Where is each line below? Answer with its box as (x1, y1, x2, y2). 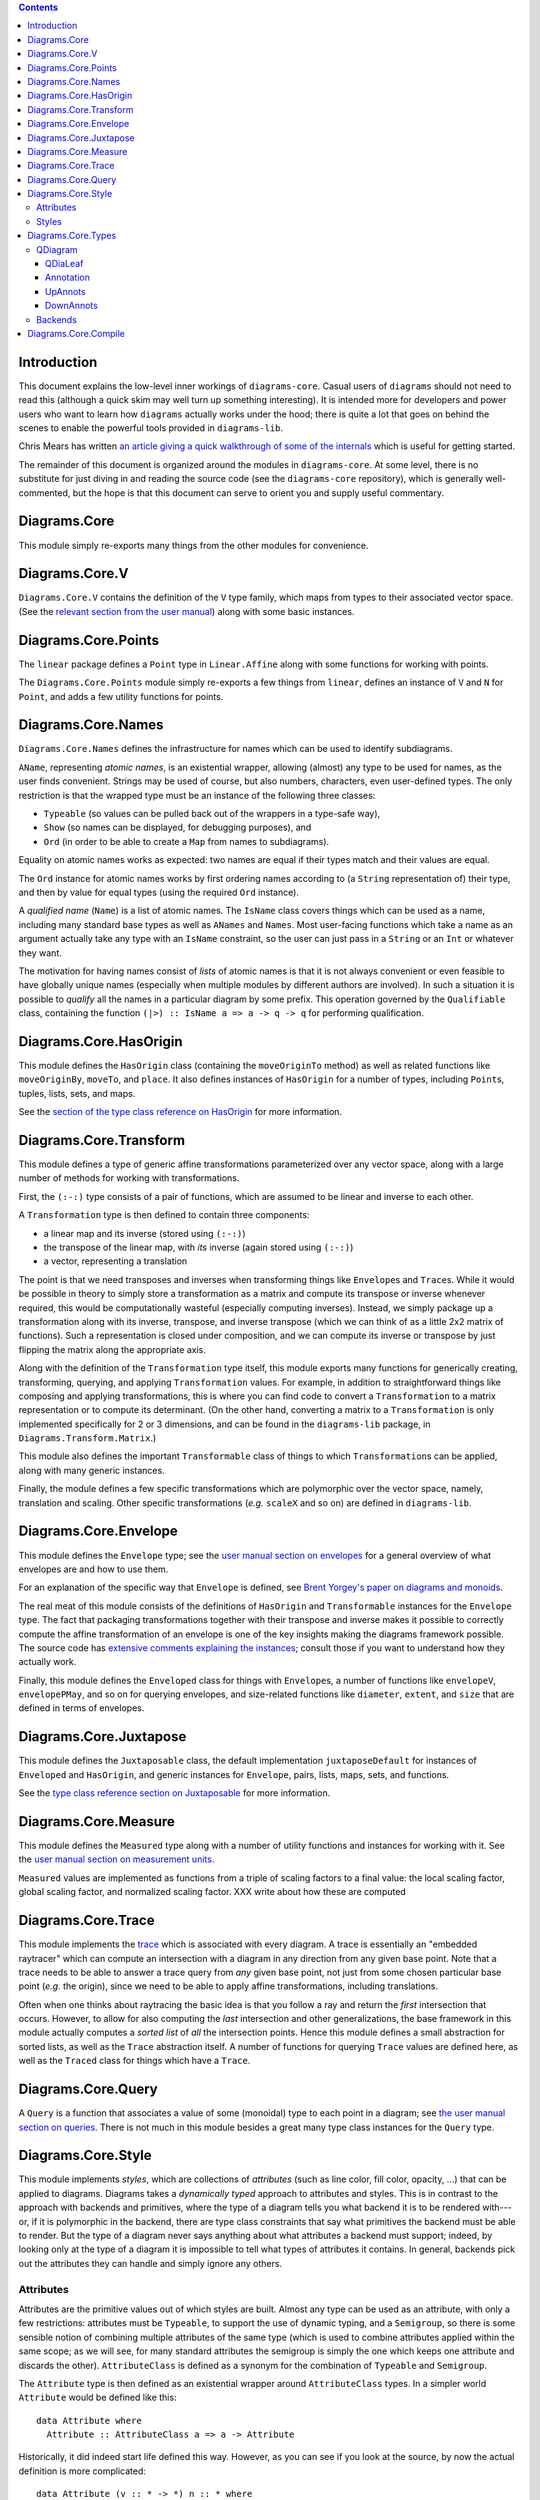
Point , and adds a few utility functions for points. (18, 690, 224, 702)
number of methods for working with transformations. (18, 1172, 240, 1184)
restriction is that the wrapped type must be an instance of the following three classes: (18, 789, 376, 801)
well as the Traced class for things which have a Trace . (18, 2055, 251, 2067)
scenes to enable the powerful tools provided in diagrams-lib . (18, 422, 284, 434)
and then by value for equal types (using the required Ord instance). (18, 886, 300, 898)
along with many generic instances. (18, 1464, 165, 1476)
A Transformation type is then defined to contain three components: (18, 1209, 310, 1221)
